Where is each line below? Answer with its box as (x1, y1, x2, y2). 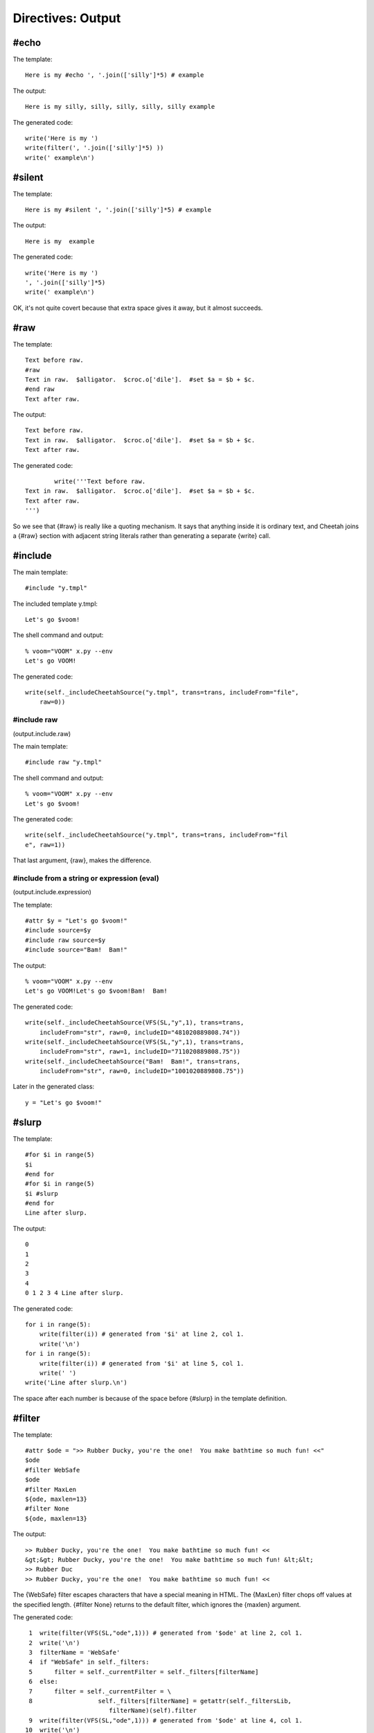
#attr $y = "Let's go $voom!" (25, 916, 128, 925)
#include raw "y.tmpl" (25, 758, 103, 766)
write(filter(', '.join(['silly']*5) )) (25, 144, 164, 152)
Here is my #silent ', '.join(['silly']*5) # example (25, 206, 211, 214)
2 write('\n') (28, 1639, 80, 1646)
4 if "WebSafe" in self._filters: (28, 1658, 150, 1666)
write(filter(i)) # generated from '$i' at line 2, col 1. (39, 1330, 244, 1338)
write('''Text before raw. (54, 478, 146, 485)
